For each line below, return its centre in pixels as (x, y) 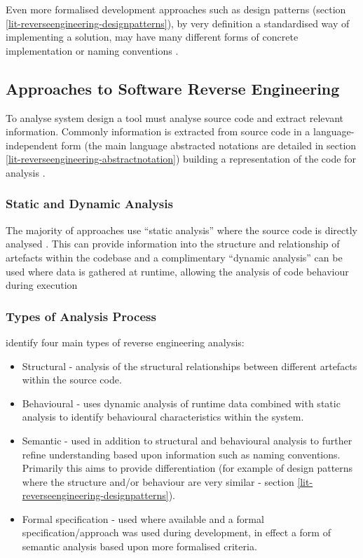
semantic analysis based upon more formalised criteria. (139, 546)
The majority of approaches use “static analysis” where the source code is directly (181, 230)
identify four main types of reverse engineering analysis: (125, 342)
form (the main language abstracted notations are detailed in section (209, 145)
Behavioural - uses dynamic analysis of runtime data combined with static (181, 403)
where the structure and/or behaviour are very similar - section (158, 481)
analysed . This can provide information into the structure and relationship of (173, 244)
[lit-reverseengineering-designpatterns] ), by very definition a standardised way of (178, 23)
